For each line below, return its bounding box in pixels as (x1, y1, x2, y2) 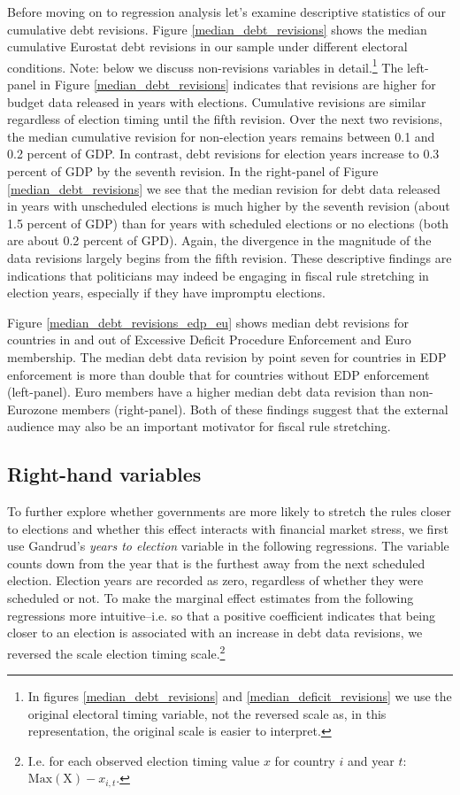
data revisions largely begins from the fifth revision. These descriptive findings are (7, 248, 452, 266)
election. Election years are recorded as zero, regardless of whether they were (7, 571, 424, 590)
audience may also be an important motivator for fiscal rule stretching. (7, 417, 391, 436)
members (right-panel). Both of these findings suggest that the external (61, 399, 448, 418)
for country (274, 751, 335, 769)
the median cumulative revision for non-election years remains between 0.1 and (7, 127, 435, 145)
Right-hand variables (7, 460, 202, 488)
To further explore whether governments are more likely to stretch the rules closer (7, 502, 451, 521)
